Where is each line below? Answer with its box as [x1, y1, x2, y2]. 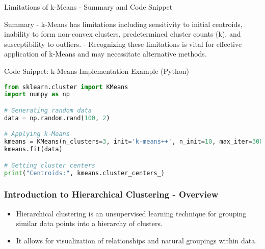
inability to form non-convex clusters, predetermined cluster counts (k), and [4, 29, 241, 39]
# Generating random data [4, 106, 92, 114]
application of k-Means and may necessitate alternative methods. [4, 48, 207, 59]
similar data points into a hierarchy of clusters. [16, 218, 163, 229]
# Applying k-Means [4, 130, 70, 138]
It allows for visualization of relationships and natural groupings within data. [16, 235, 257, 245]
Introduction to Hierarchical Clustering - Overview [4, 188, 219, 201]
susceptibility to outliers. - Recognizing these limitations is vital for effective [4, 38, 242, 49]
